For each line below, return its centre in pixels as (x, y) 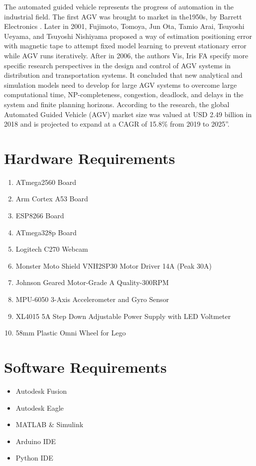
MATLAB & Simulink (50, 424)
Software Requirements (85, 367)
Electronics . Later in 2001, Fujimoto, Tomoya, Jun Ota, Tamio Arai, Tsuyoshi (124, 26)
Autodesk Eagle (40, 407)
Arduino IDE (36, 441)
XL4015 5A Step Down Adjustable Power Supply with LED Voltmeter (123, 316)
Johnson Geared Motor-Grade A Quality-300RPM (92, 282)
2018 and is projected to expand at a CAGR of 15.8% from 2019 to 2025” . (117, 124)
